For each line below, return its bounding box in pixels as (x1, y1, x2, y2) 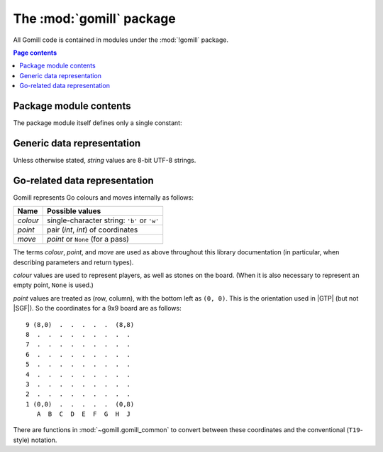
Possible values (46, 206, 101, 216)
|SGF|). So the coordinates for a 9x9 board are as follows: (13, 304, 182, 313)
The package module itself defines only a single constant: (13, 119, 182, 127)
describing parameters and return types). (13, 258, 134, 267)
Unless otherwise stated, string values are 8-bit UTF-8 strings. (13, 156, 196, 164)
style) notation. (13, 436, 57, 444)
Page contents (13, 48, 57, 57)
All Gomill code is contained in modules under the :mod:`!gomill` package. (13, 36, 228, 44)
